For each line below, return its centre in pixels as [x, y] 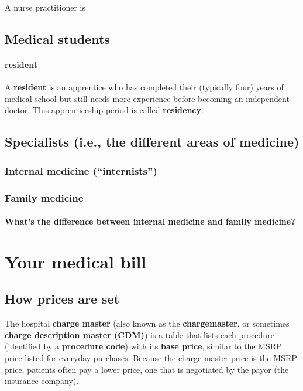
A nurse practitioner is [45, 7]
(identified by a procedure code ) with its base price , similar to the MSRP [143, 346]
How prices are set [62, 299]
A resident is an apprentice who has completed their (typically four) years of [144, 87]
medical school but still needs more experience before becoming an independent [147, 98]
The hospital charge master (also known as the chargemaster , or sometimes [147, 323]
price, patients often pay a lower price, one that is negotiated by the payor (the [147, 369]
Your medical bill [76, 261]
